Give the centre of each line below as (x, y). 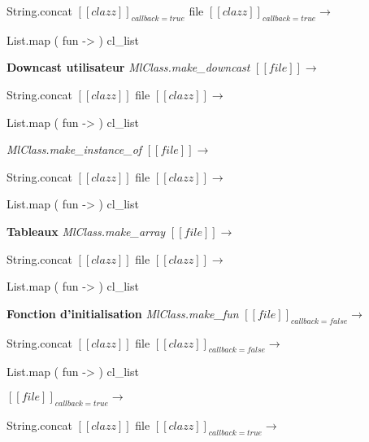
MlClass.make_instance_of (74, 149)
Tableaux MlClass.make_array (86, 231)
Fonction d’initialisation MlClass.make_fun (123, 313)
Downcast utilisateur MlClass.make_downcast (128, 67)
